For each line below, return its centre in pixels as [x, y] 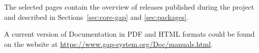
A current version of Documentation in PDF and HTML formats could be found [129, 34]
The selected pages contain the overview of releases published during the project [129, 7]
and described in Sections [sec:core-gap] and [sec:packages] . [96, 17]
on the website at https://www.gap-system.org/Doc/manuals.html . [109, 44]
